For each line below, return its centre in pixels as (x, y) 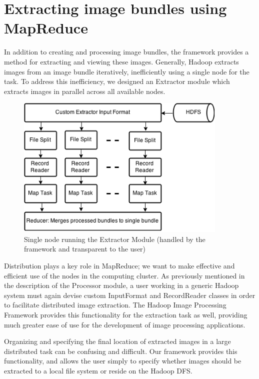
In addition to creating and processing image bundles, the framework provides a (126, 52)
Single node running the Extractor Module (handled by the (115, 239)
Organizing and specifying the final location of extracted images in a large (117, 341)
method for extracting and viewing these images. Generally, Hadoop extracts (121, 61)
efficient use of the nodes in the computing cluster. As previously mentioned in (124, 275)
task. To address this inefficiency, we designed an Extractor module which (117, 81)
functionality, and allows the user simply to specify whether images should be (123, 361)
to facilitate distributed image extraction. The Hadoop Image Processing (115, 305)
